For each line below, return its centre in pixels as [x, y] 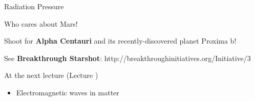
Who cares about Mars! [41, 23]
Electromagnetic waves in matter [68, 92]
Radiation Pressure [34, 6]
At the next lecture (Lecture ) [51, 75]
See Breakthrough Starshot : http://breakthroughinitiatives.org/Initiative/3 [128, 58]
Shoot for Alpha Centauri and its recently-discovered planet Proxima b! [120, 41]
